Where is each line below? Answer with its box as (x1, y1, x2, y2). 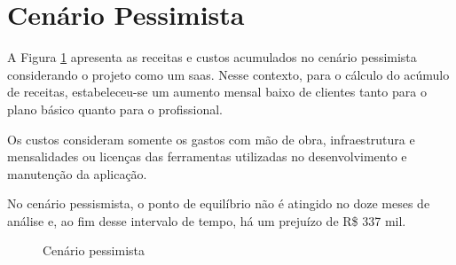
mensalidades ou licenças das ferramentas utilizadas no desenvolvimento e (7, 147, 407, 166)
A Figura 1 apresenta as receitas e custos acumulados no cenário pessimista (7, 48, 417, 66)
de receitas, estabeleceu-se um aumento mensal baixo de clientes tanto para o (7, 82, 427, 101)
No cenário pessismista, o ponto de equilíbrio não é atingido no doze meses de (7, 194, 430, 213)
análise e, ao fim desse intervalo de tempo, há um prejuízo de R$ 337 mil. (7, 211, 406, 230)
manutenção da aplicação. (7, 164, 147, 183)
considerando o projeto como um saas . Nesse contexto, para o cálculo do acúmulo (7, 65, 450, 83)
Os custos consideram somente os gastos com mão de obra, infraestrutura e (7, 129, 415, 148)
